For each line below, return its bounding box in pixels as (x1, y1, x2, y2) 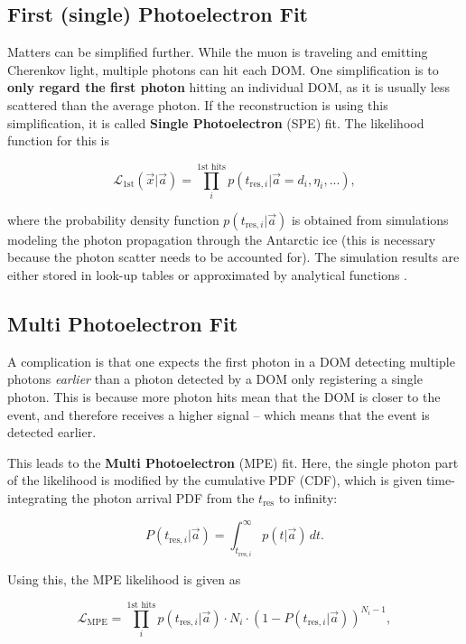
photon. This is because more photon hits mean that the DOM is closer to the (7, 387, 441, 406)
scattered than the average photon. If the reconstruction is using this (7, 95, 388, 114)
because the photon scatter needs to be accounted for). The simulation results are (7, 247, 460, 266)
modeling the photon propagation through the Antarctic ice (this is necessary (7, 229, 436, 248)
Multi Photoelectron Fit (7, 310, 238, 338)
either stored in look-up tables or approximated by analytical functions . (7, 266, 408, 285)
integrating (7, 489, 68, 508)
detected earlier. (7, 423, 97, 442)
